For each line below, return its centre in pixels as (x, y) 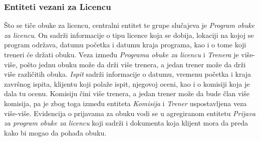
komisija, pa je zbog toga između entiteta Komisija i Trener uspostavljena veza (125, 103)
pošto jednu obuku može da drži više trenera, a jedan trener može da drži (133, 64)
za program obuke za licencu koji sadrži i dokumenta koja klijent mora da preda (126, 123)
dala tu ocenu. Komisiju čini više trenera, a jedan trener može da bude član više (127, 93)
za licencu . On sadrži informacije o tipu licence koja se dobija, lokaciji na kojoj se (129, 35)
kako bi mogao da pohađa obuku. (55, 132)
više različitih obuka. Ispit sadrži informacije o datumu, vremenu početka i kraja (128, 74)
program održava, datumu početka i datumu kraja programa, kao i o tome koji (125, 45)
